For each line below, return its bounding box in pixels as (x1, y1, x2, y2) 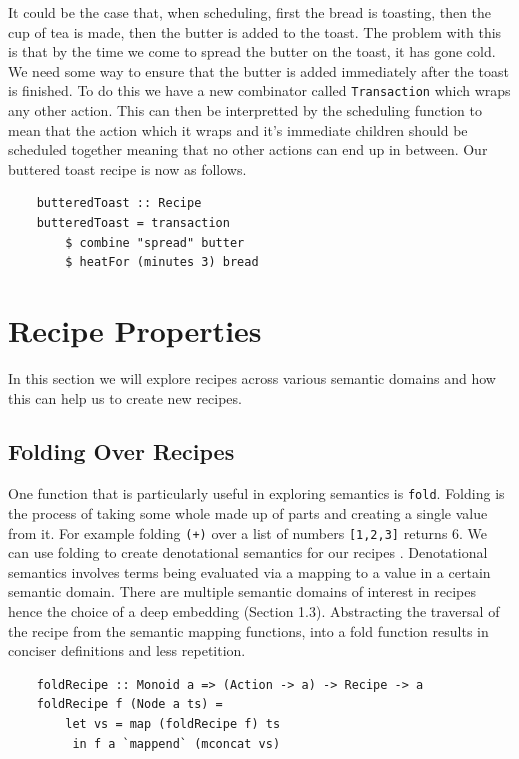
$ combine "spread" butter (65, 235, 245, 250)
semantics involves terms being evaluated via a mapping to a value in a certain (8, 561, 491, 582)
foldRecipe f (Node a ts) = (36, 697, 223, 712)
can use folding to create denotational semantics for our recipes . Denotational (8, 542, 488, 563)
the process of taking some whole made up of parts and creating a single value (8, 502, 488, 523)
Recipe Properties (8, 309, 262, 350)
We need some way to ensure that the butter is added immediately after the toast (8, 60, 509, 81)
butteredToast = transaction (36, 216, 230, 230)
